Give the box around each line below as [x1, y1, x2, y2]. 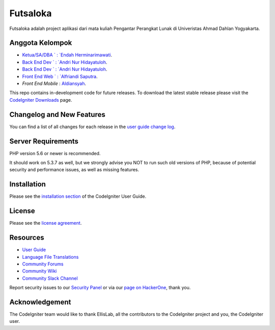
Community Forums [22, 261, 64, 267]
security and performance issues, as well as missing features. [9, 167, 140, 173]
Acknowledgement [9, 297, 71, 306]
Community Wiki [22, 268, 57, 274]
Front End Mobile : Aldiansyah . [22, 80, 87, 86]
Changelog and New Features [9, 110, 105, 119]
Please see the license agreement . [9, 220, 82, 226]
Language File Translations [22, 254, 79, 260]
